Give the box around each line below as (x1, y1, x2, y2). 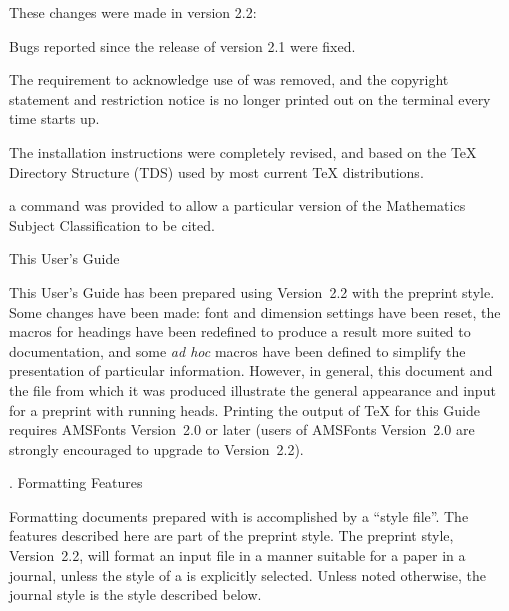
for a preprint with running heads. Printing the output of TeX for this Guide (9, 399, 480, 420)
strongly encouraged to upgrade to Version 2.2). (9, 438, 304, 459)
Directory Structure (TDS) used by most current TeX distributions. (9, 161, 424, 182)
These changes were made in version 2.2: (9, 2, 257, 22)
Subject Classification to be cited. (9, 214, 215, 235)
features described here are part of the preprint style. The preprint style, (9, 525, 454, 546)
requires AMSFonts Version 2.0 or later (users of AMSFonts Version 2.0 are (9, 419, 475, 440)
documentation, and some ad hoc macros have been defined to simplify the (9, 340, 466, 361)
